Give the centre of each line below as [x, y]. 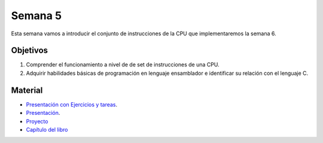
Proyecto [37, 121]
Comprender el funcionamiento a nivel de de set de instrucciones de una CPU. [123, 65]
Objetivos [29, 51]
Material [27, 90]
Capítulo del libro [47, 129]
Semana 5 [36, 16]
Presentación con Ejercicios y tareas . [72, 104]
